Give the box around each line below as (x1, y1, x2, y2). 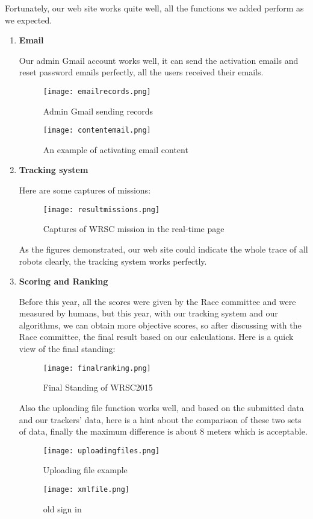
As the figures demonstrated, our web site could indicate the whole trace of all (19, 242, 308, 255)
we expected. (5, 13, 52, 26)
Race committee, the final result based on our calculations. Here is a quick (19, 330, 294, 343)
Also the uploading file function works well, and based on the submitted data (19, 401, 304, 414)
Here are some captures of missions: (19, 184, 151, 197)
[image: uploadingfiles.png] (43, 446, 160, 455)
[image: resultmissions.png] (43, 205, 160, 214)
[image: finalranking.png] (43, 363, 151, 373)
